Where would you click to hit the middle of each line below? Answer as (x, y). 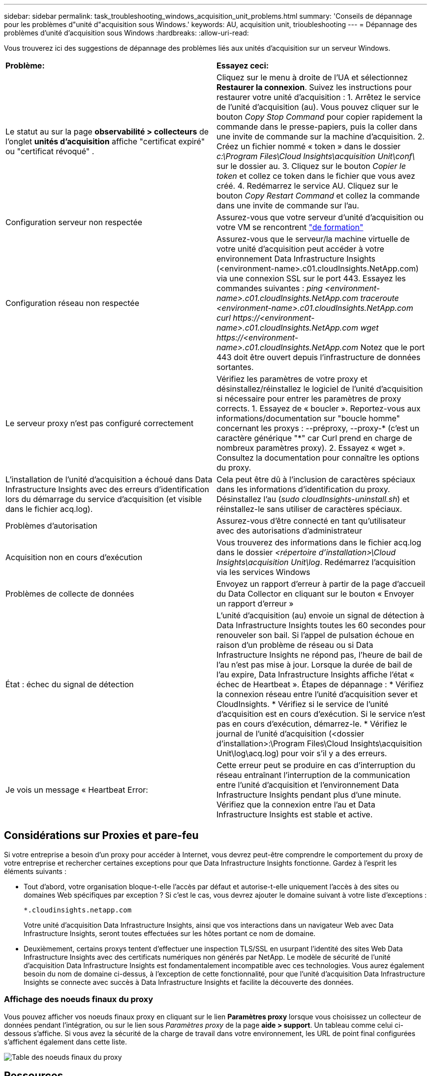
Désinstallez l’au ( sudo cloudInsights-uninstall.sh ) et (313, 499)
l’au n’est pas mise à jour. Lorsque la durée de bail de (315, 665)
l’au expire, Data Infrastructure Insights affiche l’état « (315, 674)
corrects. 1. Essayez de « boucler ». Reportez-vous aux (319, 408)
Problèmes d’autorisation (51, 526)
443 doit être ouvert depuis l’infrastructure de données (319, 357)
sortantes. (235, 367)
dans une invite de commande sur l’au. (288, 205)
